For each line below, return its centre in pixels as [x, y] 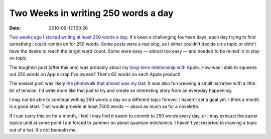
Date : [15, 28]
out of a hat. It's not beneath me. [43, 129]
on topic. [18, 58]
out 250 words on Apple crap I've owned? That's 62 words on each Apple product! [95, 74]
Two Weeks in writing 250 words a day [91, 13]
